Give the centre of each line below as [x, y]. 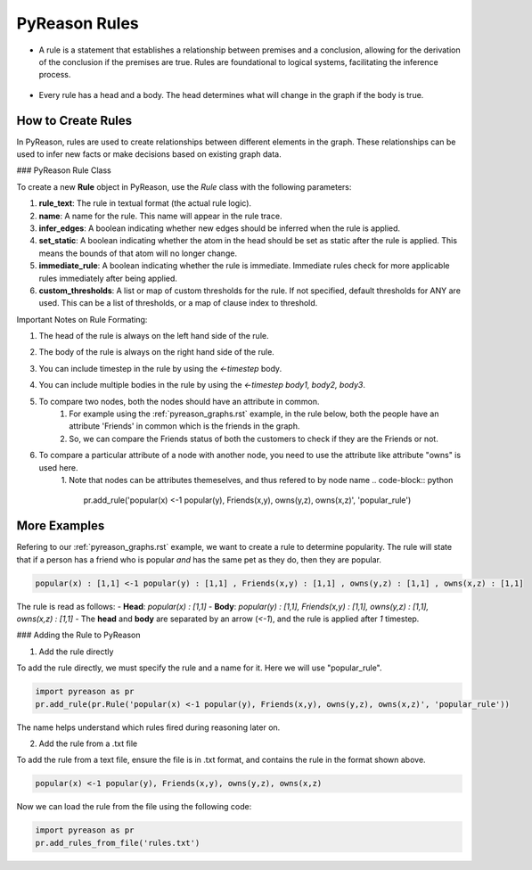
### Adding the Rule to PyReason [78, 635]
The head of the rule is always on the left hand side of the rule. [154, 336]
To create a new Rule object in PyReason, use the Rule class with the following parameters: [184, 186]
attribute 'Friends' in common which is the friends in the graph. [184, 426]
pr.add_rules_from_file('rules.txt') [118, 843]
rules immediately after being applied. [108, 278]
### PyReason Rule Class [64, 170]
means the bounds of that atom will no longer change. [138, 253]
